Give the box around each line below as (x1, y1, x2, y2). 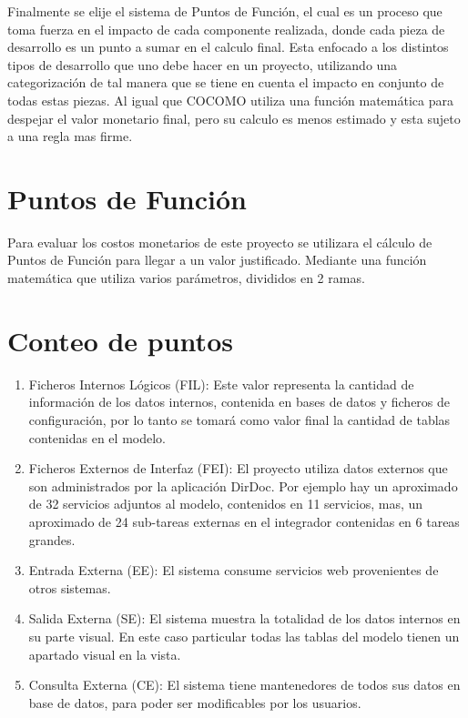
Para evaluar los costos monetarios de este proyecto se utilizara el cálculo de (7, 232, 432, 251)
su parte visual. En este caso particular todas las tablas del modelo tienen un (28, 626, 460, 645)
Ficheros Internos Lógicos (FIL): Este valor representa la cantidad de (28, 374, 414, 393)
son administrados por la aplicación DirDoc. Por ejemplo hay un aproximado (28, 476, 458, 495)
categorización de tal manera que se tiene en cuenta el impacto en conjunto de (7, 73, 444, 92)
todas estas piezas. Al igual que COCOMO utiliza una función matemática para (7, 90, 453, 109)
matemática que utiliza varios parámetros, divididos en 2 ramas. (7, 268, 365, 288)
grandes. (28, 530, 76, 549)
